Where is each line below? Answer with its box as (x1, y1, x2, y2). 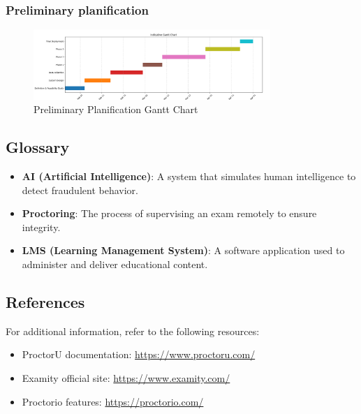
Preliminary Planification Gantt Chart (34, 102, 198, 117)
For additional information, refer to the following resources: (6, 323, 260, 338)
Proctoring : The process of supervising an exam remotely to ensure (22, 206, 317, 221)
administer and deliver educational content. (22, 256, 208, 271)
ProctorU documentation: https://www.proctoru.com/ (22, 347, 256, 362)
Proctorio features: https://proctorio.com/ (22, 394, 204, 408)
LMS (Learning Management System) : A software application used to (22, 243, 345, 258)
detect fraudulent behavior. (22, 182, 138, 197)
